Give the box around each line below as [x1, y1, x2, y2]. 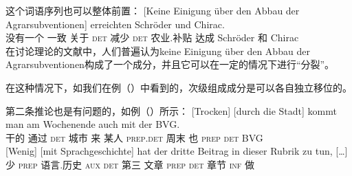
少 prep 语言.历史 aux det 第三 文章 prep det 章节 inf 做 [5, 157, 255, 171]
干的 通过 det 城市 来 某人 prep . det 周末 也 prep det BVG [5, 130, 263, 144]
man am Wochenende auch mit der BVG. [5, 117, 180, 131]
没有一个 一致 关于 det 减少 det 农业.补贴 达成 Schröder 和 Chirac [5, 30, 299, 45]
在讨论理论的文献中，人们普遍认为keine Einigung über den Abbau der [5, 43, 310, 58]
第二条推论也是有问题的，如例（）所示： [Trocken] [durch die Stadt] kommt [5, 103, 337, 118]
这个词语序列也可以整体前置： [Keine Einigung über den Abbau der [5, 3, 300, 17]
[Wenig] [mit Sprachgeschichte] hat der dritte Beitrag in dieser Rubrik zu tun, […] [5, 144, 348, 158]
